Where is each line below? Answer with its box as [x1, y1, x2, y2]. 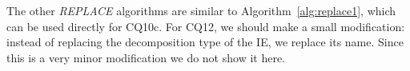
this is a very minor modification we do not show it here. [6, 49, 285, 65]
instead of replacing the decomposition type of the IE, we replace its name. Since [6, 34, 404, 50]
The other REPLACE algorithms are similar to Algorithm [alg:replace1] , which [6, 2, 396, 18]
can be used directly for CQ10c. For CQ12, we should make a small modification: [6, 18, 405, 34]
